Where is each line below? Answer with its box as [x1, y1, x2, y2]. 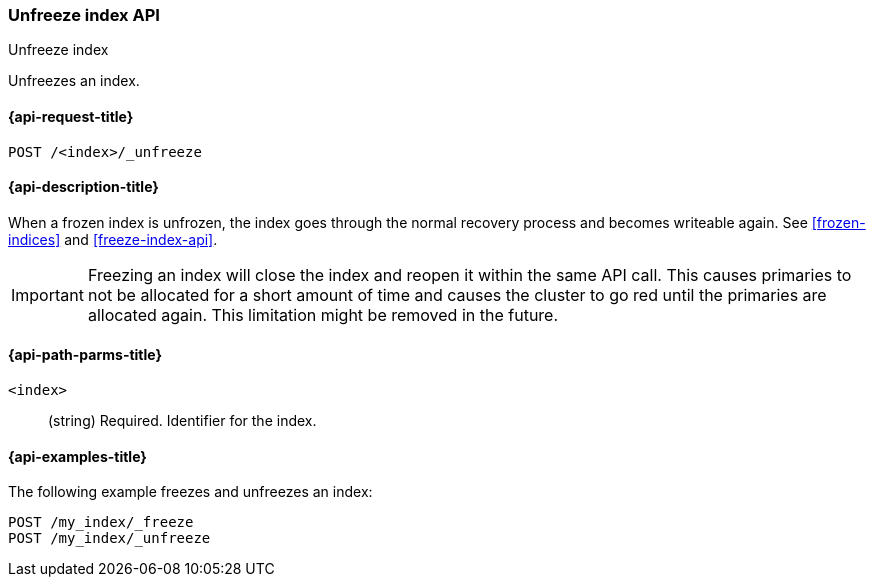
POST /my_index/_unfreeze [8, 530, 211, 547]
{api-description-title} [8, 178, 159, 196]
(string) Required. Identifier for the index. [48, 412, 317, 430]
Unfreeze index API [8, 5, 160, 25]
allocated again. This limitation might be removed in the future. [87, 304, 559, 325]
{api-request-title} [8, 107, 134, 125]
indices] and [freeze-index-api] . [8, 230, 218, 248]
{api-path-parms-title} [8, 346, 163, 364]
